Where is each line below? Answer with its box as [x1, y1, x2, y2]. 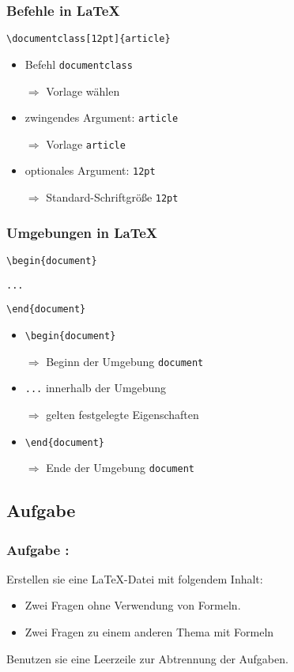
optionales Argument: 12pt [24, 162, 156, 179]
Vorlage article [46, 135, 126, 152]
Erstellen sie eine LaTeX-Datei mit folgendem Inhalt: [6, 570, 263, 587]
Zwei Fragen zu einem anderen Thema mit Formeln [24, 624, 274, 640]
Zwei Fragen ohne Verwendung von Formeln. [24, 597, 241, 613]
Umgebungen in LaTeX [6, 222, 158, 242]
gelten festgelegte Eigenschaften [46, 406, 199, 422]
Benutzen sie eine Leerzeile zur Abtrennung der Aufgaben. [6, 650, 288, 666]
